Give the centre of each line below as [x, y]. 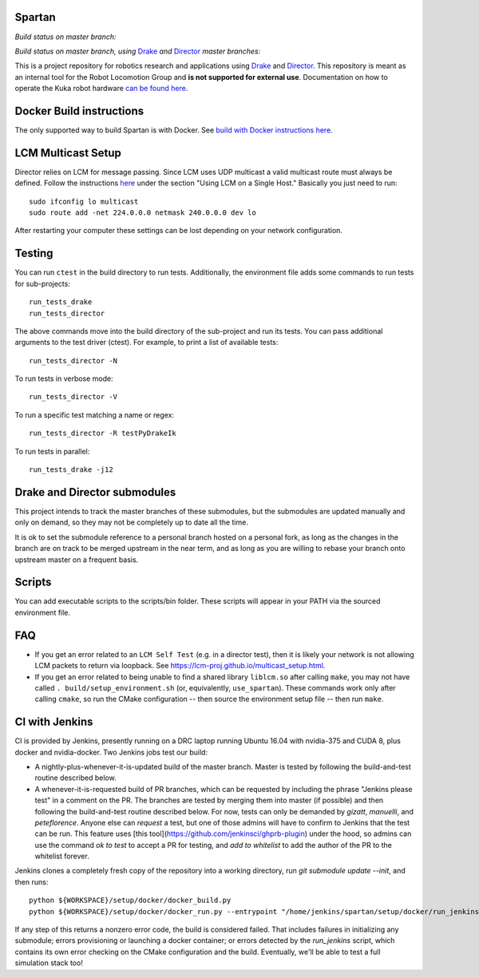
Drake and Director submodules [95, 492]
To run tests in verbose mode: [64, 378]
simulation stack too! [49, 963]
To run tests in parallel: [52, 451]
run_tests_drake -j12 [71, 470]
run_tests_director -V [73, 397]
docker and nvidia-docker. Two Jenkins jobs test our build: [111, 752]
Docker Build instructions [79, 111]
